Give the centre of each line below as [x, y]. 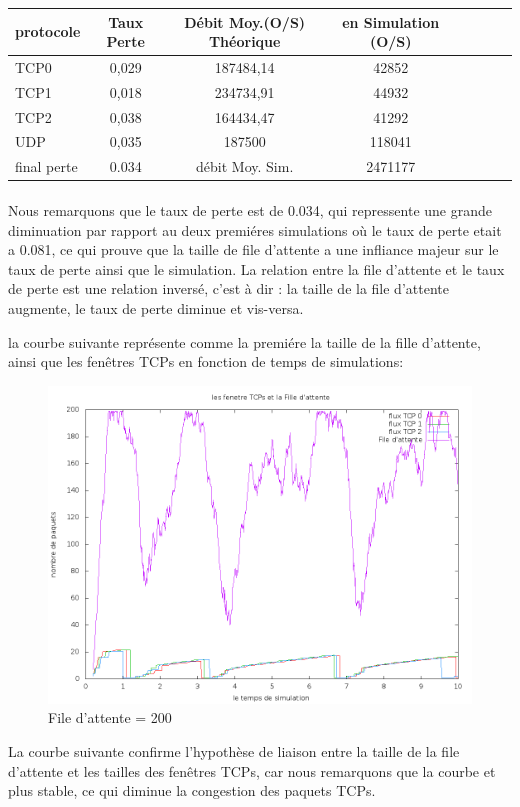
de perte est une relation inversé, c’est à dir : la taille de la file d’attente [228, 288]
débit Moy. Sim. [245, 166]
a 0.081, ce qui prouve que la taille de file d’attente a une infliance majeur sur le [253, 249]
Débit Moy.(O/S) [245, 21]
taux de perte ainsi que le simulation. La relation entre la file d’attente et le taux [256, 268]
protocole [48, 31]
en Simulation [391, 21]
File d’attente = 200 [110, 717]
